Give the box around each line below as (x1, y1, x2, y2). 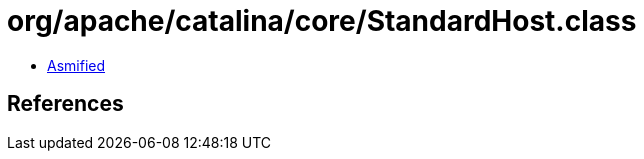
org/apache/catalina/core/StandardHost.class (7, 4, 637, 38)
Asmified (47, 56, 106, 74)
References (7, 91, 124, 117)
